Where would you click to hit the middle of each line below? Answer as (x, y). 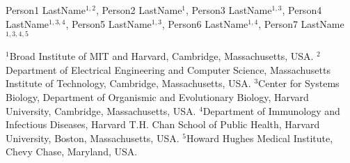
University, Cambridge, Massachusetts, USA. (101, 110)
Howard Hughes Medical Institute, (260, 138)
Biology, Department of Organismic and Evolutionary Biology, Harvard (157, 97)
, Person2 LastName (139, 10)
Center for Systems (299, 83)
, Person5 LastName (109, 23)
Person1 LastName (46, 10)
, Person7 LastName (301, 23)
